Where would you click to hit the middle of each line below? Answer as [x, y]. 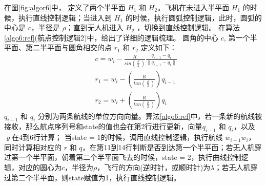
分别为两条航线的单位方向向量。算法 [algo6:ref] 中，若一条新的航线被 [150, 116]
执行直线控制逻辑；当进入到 [65, 17]
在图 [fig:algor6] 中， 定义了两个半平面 [65, 7]
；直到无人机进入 [95, 27]
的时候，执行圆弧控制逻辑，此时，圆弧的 [193, 17]
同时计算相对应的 [33, 147]
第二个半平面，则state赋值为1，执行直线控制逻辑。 [96, 177]
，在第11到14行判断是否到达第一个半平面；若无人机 [168, 147]
